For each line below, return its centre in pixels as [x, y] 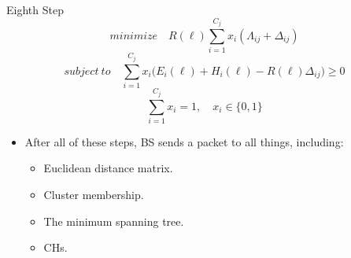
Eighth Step [35, 9]
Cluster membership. [94, 195]
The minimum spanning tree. [114, 221]
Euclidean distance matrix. [108, 168]
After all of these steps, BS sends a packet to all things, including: [184, 141]
